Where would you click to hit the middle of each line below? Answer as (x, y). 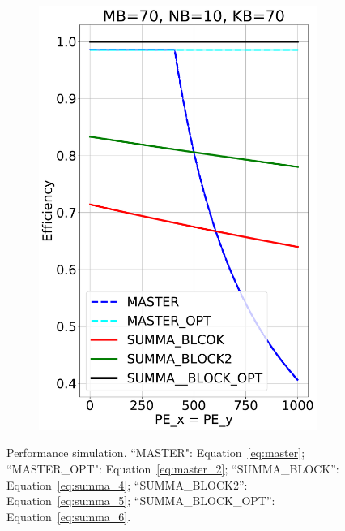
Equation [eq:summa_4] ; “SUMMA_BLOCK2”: (127, 484)
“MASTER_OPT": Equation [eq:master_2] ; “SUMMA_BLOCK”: (173, 469)
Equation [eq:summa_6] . (69, 516)
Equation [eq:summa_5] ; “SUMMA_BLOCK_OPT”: (141, 501)
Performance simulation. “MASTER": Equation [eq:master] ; (156, 453)
